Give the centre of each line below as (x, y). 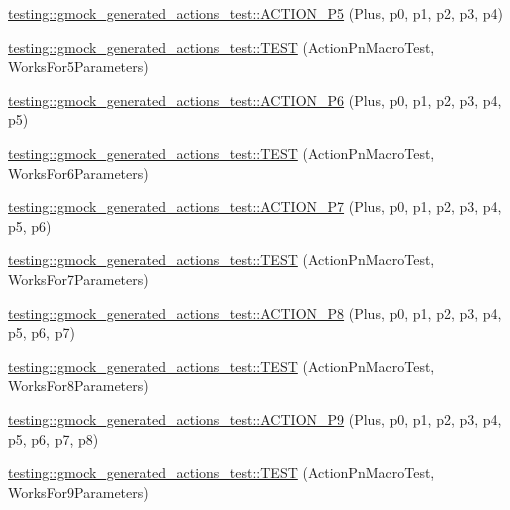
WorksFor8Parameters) (78, 385)
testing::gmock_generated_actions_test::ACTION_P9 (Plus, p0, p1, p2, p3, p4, (255, 418)
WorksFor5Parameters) (78, 66)
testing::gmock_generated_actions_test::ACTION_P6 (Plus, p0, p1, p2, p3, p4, (255, 99)
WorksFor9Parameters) (78, 491)
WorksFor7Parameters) (78, 278)
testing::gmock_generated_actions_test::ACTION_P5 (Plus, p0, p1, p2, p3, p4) (256, 13)
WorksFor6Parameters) (78, 172)
